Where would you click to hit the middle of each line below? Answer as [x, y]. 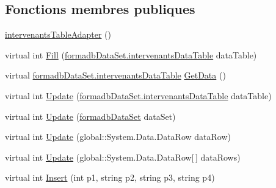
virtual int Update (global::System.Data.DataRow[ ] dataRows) [123, 157]
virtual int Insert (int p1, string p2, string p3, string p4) [110, 177]
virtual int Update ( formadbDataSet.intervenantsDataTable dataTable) [138, 95]
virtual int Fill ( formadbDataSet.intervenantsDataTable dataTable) [131, 54]
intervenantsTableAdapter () [58, 34]
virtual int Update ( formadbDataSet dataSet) [90, 116]
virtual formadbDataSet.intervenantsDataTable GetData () [115, 75]
